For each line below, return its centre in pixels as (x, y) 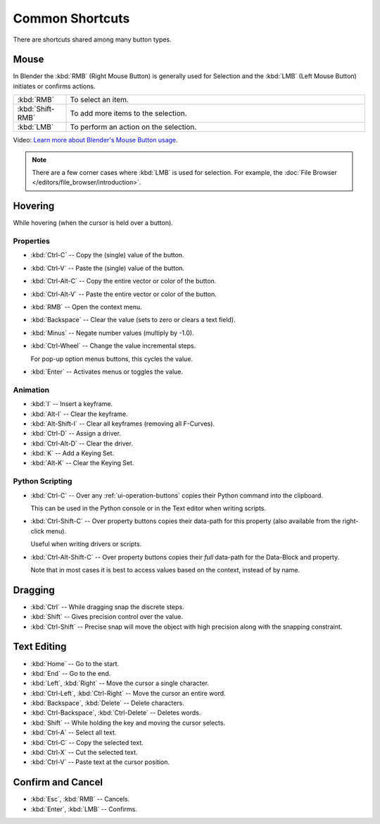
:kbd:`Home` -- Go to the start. (75, 663)
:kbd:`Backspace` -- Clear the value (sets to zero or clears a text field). (133, 320)
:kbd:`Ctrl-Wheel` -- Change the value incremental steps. (113, 346)
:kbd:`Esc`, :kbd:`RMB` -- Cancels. (80, 799)
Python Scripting (43, 481)
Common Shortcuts (71, 18)
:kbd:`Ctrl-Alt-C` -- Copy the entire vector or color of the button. (123, 281)
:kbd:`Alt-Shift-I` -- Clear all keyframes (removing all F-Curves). (122, 424)
